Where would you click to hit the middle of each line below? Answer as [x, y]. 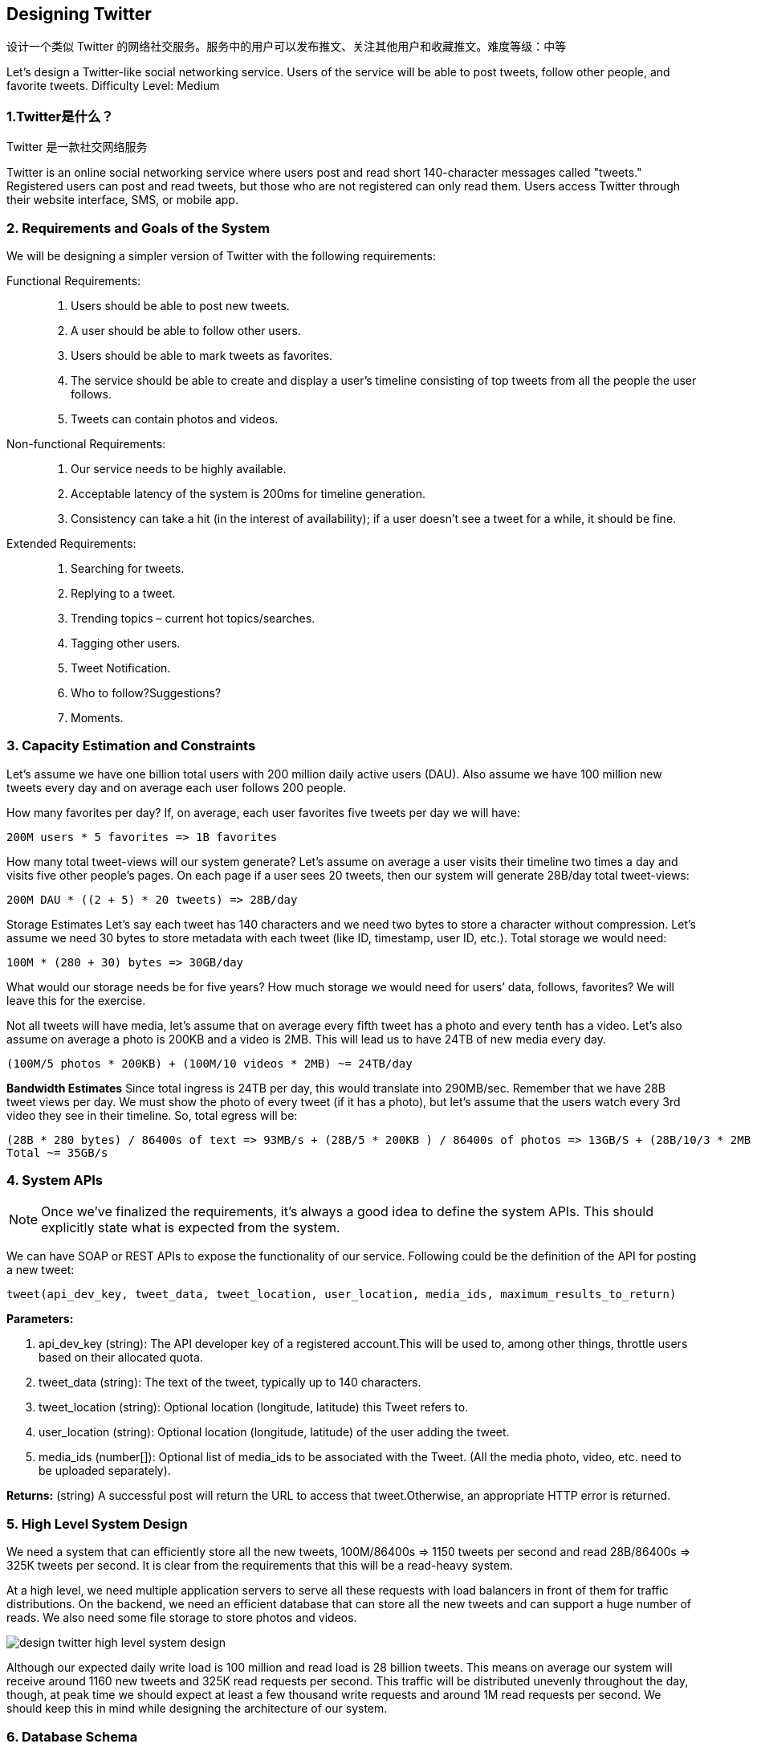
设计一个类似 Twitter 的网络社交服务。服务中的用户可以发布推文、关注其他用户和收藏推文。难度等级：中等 [287, 47]
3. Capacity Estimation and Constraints [131, 746]
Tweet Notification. [121, 668]
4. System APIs [55, 1180]
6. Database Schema [72, 1736]
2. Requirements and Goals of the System [138, 228]
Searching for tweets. [128, 568]
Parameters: [40, 1319]
